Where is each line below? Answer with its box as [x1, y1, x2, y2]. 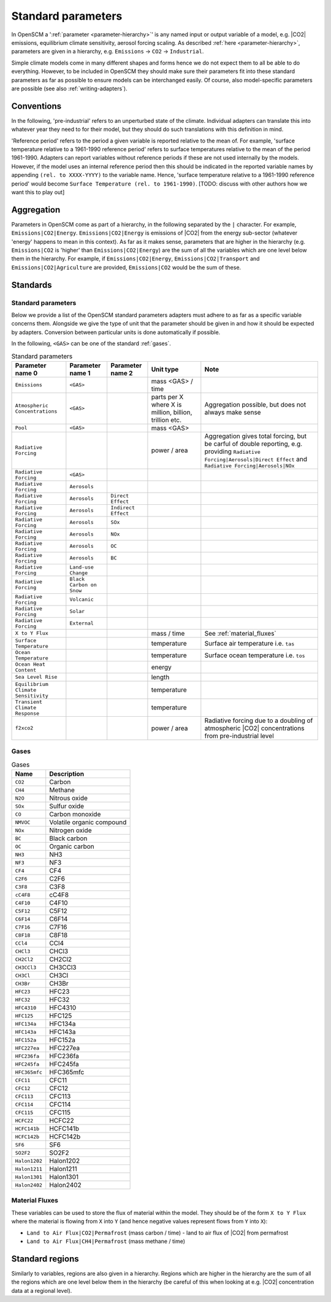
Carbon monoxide [49, 810, 101, 818]
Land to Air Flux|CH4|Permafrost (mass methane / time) [26, 1238, 186, 1245]
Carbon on [69, 581, 97, 588]
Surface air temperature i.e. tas [204, 639, 295, 647]
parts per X [151, 392, 184, 401]
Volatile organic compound [49, 818, 127, 826]
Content [15, 666, 37, 673]
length [151, 672, 170, 681]
